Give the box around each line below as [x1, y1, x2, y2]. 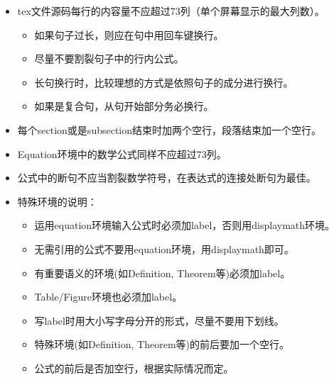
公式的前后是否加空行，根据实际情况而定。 [34, 360, 234, 375]
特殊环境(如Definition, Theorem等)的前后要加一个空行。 [34, 337, 290, 352]
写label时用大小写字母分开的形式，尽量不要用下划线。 [34, 313, 284, 328]
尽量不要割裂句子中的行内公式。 [34, 51, 184, 66]
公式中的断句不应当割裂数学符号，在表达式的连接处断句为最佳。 [17, 170, 316, 185]
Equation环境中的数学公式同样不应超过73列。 [17, 146, 227, 161]
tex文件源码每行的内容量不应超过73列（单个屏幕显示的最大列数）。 [17, 4, 325, 18]
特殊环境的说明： [17, 194, 97, 208]
